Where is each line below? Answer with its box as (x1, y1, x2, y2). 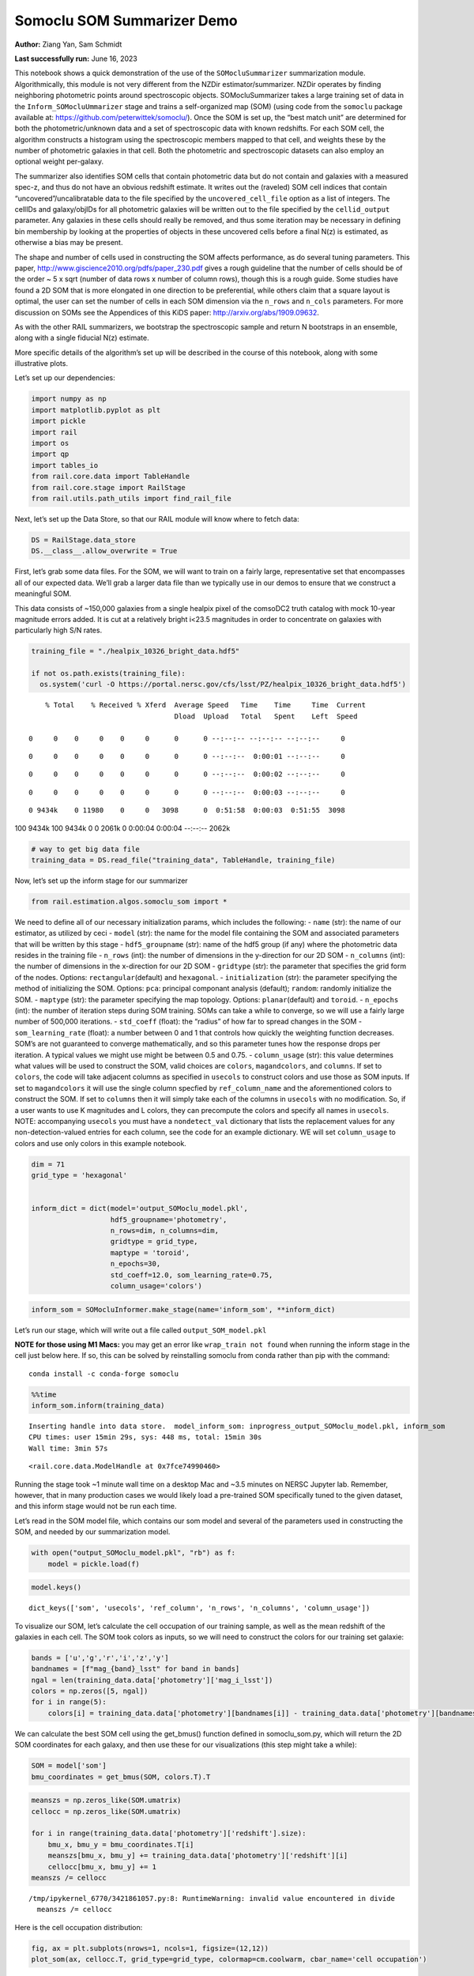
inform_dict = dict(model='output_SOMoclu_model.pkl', (31, 1204, 248, 1213)
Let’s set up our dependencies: (14, 373, 116, 383)
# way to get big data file (31, 844, 140, 854)
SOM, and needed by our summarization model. (14, 1527, 171, 1537)
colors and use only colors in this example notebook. (14, 1138, 187, 1148)
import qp (31, 450, 70, 458)
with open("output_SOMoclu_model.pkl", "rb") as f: (31, 1548, 236, 1557)
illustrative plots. (14, 359, 69, 368)
